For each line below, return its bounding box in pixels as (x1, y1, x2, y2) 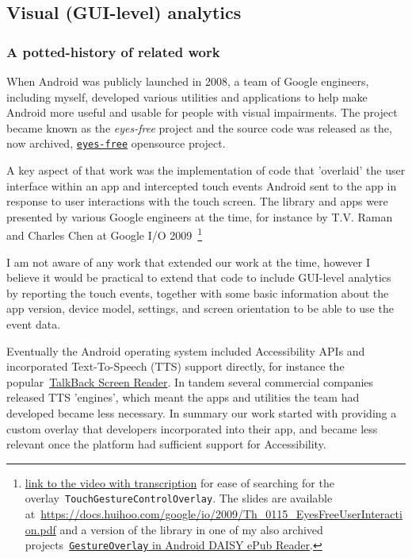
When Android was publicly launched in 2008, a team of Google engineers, (6, 73, 369, 89)
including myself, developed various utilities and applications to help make (6, 88, 368, 105)
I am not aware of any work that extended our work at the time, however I (6, 253, 371, 270)
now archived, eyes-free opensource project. (6, 135, 226, 152)
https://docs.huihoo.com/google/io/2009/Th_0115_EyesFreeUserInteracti (40, 506, 402, 522)
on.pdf (25, 521, 56, 537)
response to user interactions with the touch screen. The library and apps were (6, 193, 388, 210)
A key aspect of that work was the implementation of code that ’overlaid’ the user (6, 162, 406, 179)
